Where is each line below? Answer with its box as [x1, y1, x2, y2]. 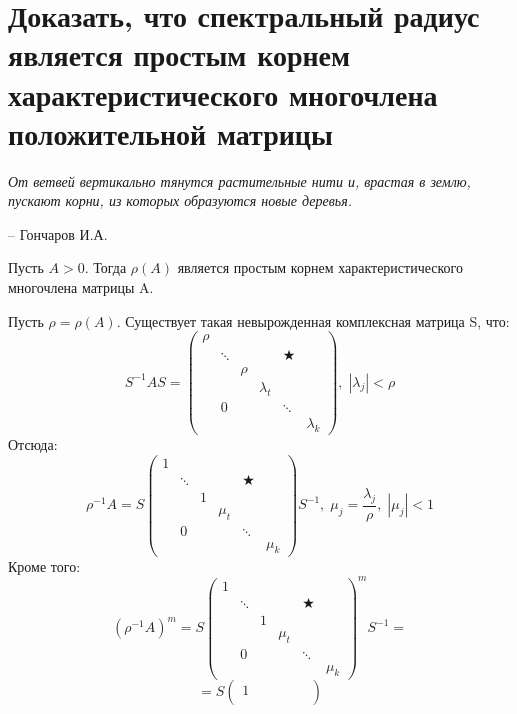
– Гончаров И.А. [8, 223, 108, 244]
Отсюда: [8, 434, 58, 455]
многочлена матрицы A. [8, 277, 154, 298]
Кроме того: [8, 555, 81, 576]
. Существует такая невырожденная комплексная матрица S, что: [116, 310, 510, 331]
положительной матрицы [8, 112, 333, 153]
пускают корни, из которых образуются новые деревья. [8, 190, 353, 211]
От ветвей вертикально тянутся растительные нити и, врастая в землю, [8, 170, 471, 191]
